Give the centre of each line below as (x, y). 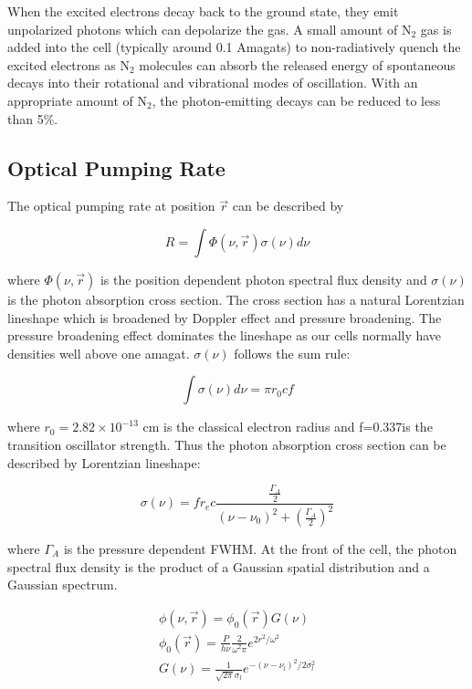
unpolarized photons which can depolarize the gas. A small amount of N (210, 29)
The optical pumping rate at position (111, 206)
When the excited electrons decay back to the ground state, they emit (203, 11)
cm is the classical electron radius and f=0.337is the (288, 427)
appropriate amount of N (77, 100)
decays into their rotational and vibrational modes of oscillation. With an (213, 83)
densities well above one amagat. (99, 353)
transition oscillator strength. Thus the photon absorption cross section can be (227, 444)
